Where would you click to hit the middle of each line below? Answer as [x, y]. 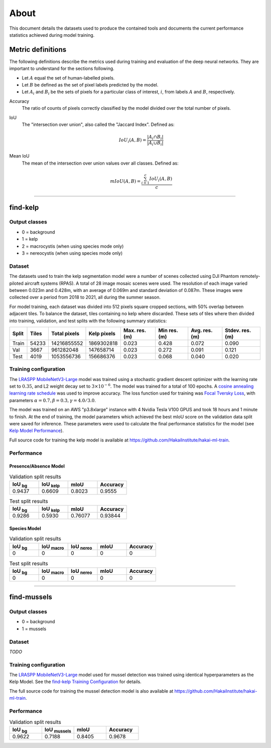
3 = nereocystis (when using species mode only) [72, 253]
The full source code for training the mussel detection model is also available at [91, 691]
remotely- [250, 276]
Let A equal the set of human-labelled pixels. [68, 78]
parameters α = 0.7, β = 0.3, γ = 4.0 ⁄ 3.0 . [53, 400]
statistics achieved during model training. [52, 35]
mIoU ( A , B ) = [125, 181]
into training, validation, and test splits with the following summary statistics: [88, 321]
